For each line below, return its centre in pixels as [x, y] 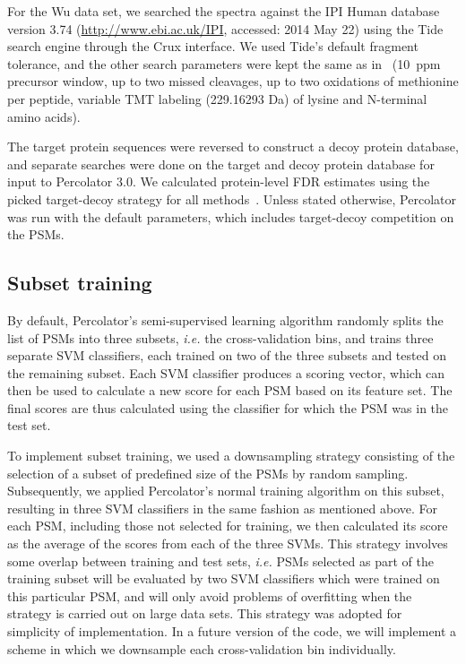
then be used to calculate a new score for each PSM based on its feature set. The [230, 390]
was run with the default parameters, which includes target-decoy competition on [231, 216]
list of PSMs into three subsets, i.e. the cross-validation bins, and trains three [220, 337]
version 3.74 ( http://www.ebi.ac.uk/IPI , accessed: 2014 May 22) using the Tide [225, 28]
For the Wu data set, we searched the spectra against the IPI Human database [224, 11]
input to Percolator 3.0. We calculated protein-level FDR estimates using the [219, 181]
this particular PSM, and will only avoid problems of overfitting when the [210, 595]
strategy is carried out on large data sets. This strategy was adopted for [205, 613]
